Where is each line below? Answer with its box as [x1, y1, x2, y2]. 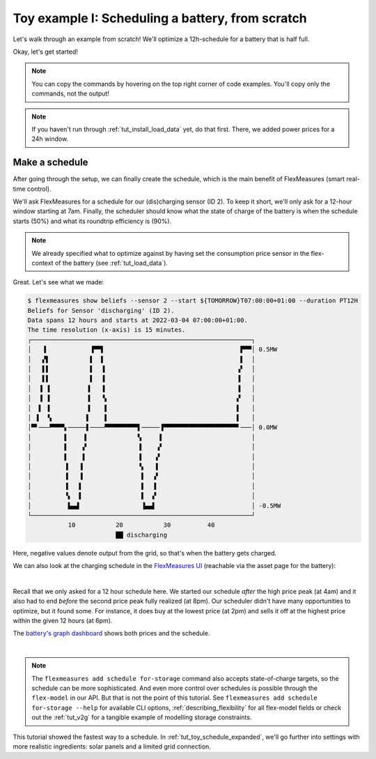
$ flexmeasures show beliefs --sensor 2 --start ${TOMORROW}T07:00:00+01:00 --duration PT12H [27, 297, 359, 305]
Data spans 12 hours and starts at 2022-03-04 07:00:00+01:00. [27, 316, 249, 324]
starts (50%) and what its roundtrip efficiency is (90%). [13, 217, 172, 225]
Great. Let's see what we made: [13, 278, 104, 286]
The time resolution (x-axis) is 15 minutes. [27, 326, 186, 334]
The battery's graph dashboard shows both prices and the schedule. [13, 629, 210, 638]
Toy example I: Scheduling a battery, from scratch [13, 10, 308, 26]
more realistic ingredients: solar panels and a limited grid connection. [13, 742, 212, 751]
